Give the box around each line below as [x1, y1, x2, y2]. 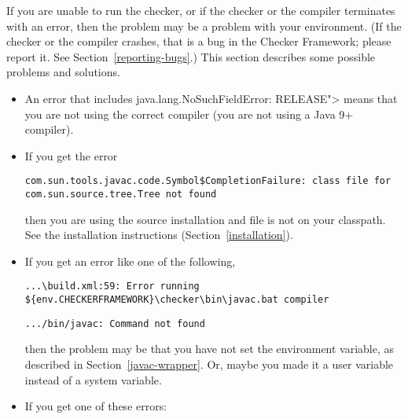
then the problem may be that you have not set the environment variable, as [24, 340, 395, 357]
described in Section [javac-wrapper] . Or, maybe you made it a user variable [24, 356, 394, 372]
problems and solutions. [6, 64, 120, 80]
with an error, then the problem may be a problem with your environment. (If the [6, 17, 402, 34]
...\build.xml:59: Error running [24, 281, 200, 292]
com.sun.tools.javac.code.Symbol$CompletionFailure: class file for [24, 175, 391, 187]
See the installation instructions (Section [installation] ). [24, 226, 293, 243]
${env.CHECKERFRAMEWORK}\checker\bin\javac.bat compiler [24, 294, 329, 306]
